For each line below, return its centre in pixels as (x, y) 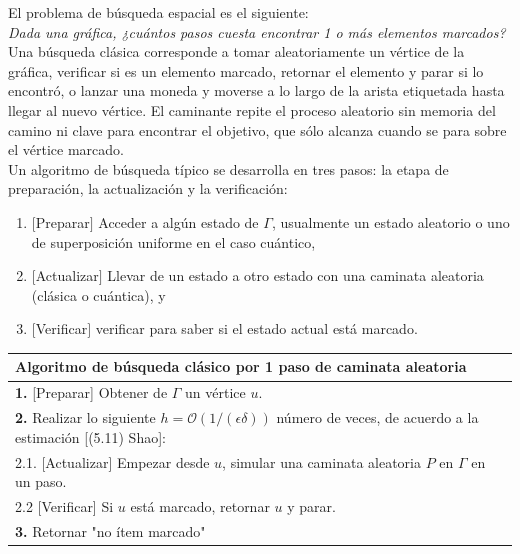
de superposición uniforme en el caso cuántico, (173, 241)
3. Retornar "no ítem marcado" (110, 530)
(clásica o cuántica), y (98, 294)
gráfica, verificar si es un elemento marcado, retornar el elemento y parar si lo (246, 70)
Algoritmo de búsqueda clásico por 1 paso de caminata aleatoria (241, 366)
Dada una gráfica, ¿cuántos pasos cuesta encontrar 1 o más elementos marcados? (257, 31)
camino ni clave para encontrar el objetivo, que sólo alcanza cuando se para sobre (257, 129)
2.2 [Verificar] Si (64, 505)
